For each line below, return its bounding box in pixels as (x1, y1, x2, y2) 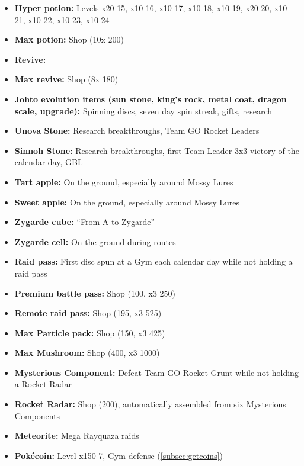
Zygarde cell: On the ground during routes (14, 235, 176, 248)
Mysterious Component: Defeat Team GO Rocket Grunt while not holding (14, 366, 299, 378)
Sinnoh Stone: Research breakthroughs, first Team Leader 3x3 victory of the (14, 144, 299, 156)
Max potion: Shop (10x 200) (14, 33, 124, 46)
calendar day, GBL (14, 156, 83, 168)
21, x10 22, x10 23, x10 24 (14, 13, 110, 25)
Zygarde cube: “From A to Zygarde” (14, 216, 155, 228)
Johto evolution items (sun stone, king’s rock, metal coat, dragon (14, 92, 287, 105)
